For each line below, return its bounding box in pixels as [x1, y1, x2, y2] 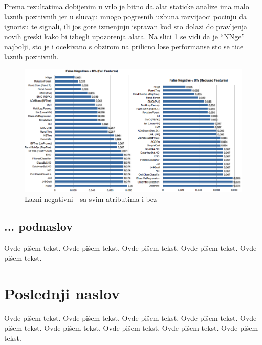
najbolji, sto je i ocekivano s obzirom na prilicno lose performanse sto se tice [4, 41, 244, 52]
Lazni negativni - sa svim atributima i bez [25, 193, 157, 204]
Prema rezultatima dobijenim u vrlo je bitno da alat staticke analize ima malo [4, 1, 249, 11]
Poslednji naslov [4, 282, 120, 303]
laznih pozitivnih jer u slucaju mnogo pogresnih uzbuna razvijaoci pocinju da [4, 11, 247, 22]
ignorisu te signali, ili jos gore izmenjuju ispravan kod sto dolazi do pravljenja [4, 21, 248, 32]
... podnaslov [4, 218, 73, 234]
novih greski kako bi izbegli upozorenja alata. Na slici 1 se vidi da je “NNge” [4, 31, 245, 42]
